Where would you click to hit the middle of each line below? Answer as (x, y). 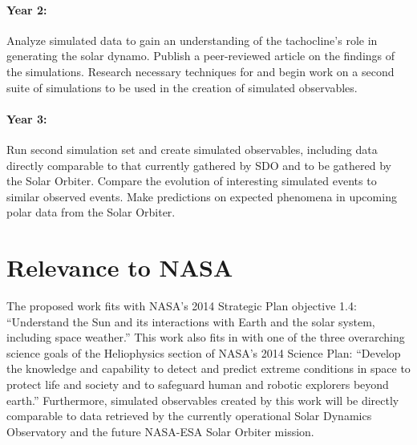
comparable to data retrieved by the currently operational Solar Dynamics (189, 416)
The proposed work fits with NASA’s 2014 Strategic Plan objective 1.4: (182, 306)
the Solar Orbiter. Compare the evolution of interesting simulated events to (192, 181)
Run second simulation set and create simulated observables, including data (192, 149)
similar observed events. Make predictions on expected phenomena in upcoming (202, 196)
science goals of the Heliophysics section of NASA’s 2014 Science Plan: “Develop (204, 352)
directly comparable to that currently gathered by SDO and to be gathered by (199, 165)
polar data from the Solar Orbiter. (91, 212)
